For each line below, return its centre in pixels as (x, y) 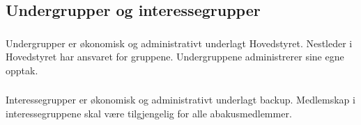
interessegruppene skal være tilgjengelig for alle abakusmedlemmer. (149, 113)
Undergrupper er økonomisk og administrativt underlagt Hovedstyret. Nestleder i (179, 43)
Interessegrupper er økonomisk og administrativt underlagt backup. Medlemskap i (180, 100)
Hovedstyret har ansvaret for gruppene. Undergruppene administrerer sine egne (175, 57)
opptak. (22, 70)
